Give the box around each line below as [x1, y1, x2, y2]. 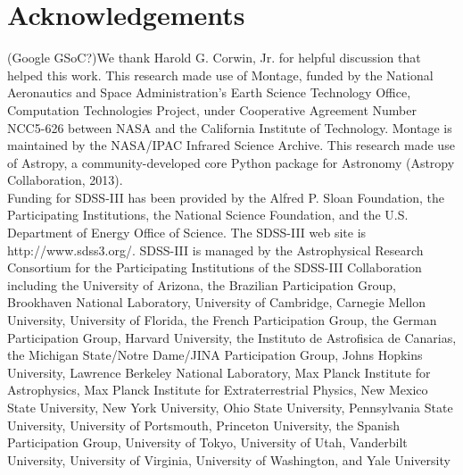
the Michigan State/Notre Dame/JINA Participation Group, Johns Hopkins [7, 346, 423, 364]
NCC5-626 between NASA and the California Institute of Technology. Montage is [7, 118, 452, 137]
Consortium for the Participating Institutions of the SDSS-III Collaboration [7, 258, 422, 277]
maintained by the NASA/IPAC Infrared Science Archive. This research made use [7, 136, 455, 154]
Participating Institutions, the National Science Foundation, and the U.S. [7, 205, 409, 224]
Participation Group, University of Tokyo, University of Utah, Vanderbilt [7, 433, 408, 452]
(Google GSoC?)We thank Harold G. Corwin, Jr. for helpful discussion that [7, 48, 421, 67]
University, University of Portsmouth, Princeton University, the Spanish [7, 415, 401, 434]
